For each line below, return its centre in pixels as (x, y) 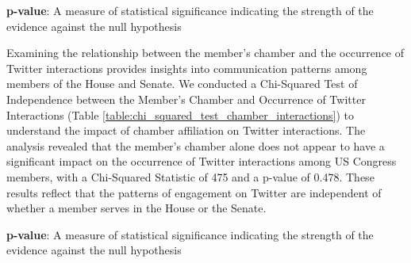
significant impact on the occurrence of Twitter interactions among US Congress (202, 161)
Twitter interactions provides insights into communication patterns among (187, 68)
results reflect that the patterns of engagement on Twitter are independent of (194, 192)
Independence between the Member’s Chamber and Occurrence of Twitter (186, 99)
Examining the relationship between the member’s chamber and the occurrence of (205, 53)
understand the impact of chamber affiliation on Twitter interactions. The (186, 130)
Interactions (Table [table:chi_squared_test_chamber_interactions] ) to (180, 114)
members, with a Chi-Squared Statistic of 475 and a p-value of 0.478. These (190, 176)
